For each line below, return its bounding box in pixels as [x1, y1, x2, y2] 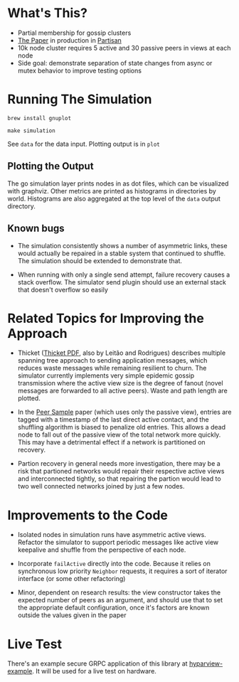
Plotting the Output [7, 160, 94, 172]
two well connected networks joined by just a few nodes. [17, 482, 185, 491]
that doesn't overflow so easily [17, 285, 109, 294]
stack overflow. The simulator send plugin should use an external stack [17, 277, 226, 286]
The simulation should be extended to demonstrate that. [17, 256, 183, 265]
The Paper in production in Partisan [17, 36, 122, 44]
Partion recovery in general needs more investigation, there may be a [17, 459, 221, 468]
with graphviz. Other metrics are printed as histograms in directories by [7, 186, 217, 195]
